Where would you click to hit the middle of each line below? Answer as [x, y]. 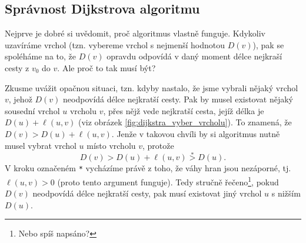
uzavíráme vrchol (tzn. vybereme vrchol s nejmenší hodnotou [115, 44]
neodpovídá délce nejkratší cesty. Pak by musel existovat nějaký [178, 99]
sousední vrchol [32, 110]
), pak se [268, 44]
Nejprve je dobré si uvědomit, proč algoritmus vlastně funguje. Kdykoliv [135, 33]
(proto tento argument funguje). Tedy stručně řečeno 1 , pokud [168, 181]
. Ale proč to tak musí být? [107, 67]
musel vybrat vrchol [41, 145]
